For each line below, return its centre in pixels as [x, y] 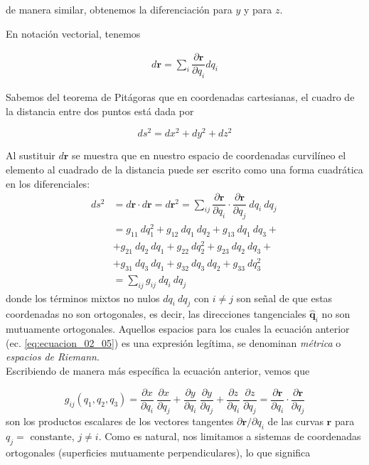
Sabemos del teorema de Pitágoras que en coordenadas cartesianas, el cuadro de [180, 97]
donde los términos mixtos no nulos [83, 298]
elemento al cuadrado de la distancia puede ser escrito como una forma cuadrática [184, 169]
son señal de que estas [284, 298]
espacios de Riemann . [53, 357]
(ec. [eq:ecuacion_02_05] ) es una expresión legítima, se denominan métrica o [173, 342]
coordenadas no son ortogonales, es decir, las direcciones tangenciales [156, 314]
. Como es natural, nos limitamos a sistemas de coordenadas [230, 436]
